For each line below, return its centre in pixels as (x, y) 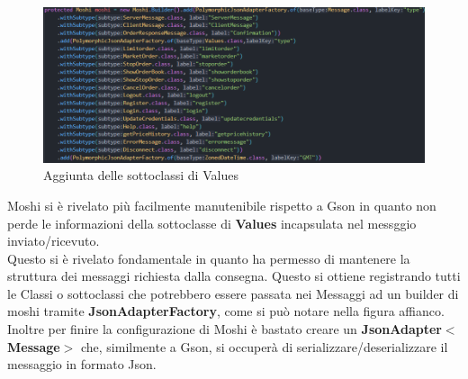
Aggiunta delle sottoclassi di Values (141, 175)
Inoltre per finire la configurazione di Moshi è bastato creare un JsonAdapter (225, 329)
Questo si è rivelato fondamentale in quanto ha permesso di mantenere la (209, 258)
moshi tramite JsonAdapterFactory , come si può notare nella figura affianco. (226, 311)
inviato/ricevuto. (54, 241)
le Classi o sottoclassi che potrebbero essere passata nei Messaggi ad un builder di (233, 293)
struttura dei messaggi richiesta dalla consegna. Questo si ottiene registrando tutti (234, 276)
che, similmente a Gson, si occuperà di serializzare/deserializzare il (264, 346)
